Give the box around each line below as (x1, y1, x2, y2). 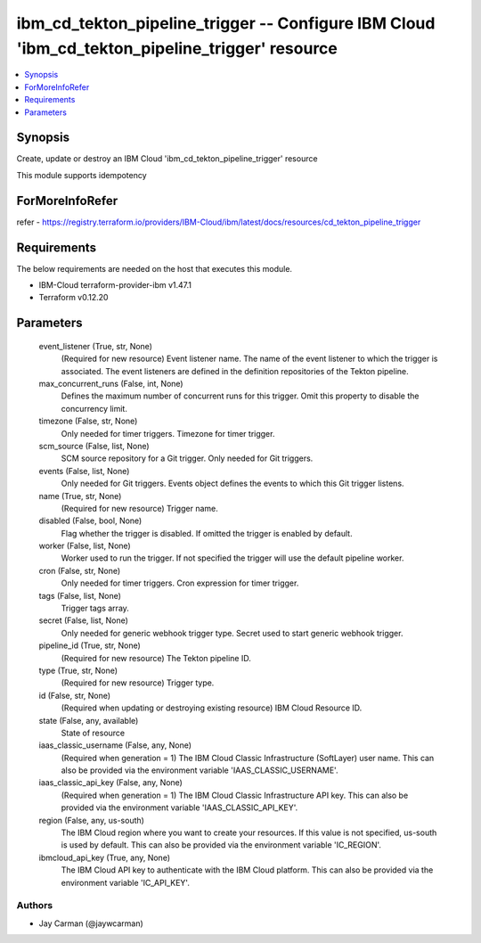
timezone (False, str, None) (38, 415, 138, 427)
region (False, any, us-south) (38, 815, 144, 825)
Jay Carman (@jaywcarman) (38, 918, 144, 929)
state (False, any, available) (38, 715, 139, 726)
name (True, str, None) (38, 490, 122, 501)
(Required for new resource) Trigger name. (61, 503, 218, 513)
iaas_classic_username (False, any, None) (38, 740, 192, 750)
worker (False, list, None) (38, 540, 131, 552)
